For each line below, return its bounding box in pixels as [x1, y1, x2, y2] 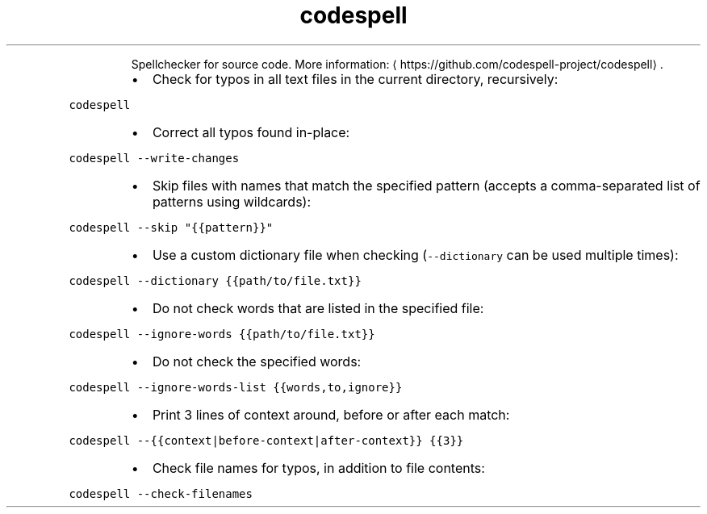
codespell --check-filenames [69, 487, 253, 500]
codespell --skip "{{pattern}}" [69, 220, 274, 234]
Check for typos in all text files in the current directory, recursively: [152, 70, 558, 87]
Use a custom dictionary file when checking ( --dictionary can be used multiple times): [152, 246, 679, 263]
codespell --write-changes [69, 151, 240, 165]
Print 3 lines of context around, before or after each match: [152, 406, 510, 423]
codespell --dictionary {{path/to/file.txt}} [69, 274, 362, 287]
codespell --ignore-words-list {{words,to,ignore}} [69, 380, 403, 394]
